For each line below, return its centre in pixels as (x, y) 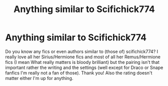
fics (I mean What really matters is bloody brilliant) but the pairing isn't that (82, 62)
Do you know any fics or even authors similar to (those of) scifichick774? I (82, 51)
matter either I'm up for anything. (39, 78)
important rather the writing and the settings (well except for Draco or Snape (84, 67)
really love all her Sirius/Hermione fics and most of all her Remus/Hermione (83, 57)
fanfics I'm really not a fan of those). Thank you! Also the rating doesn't (79, 73)
